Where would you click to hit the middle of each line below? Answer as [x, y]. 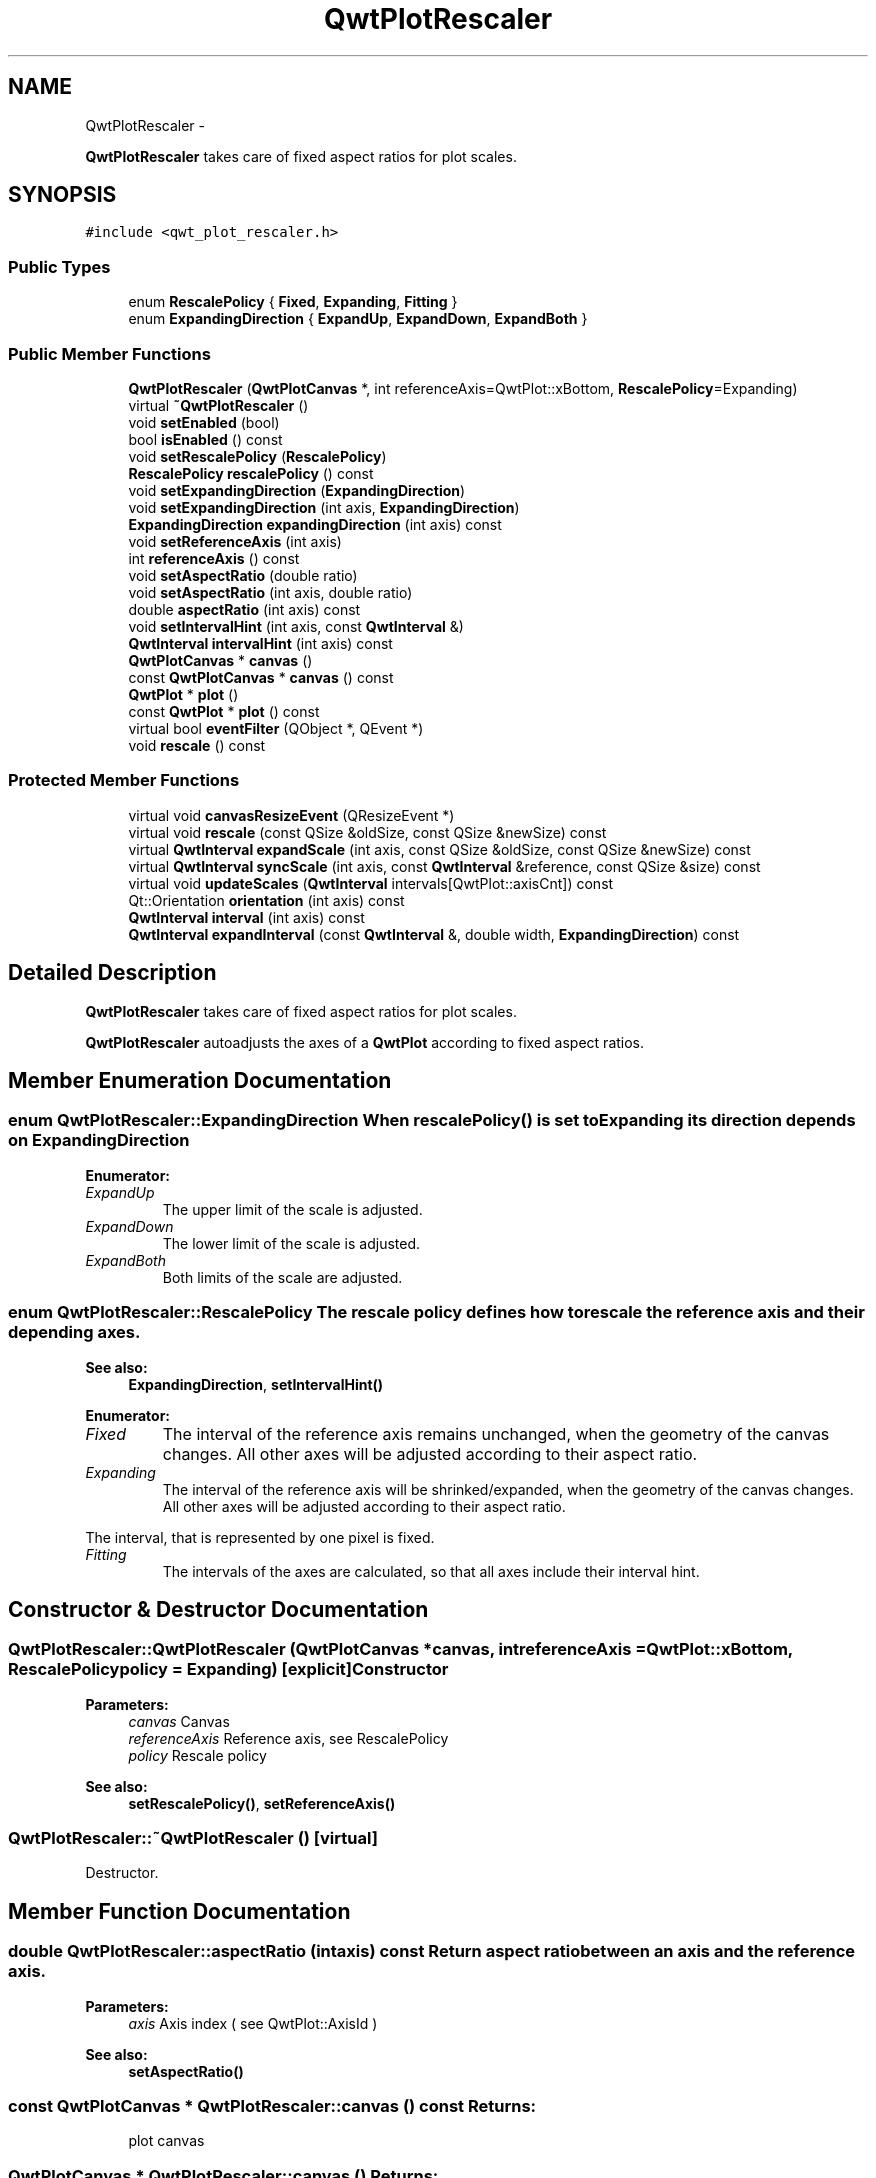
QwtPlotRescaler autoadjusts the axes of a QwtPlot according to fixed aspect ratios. [365, 1042]
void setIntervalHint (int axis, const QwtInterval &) [296, 626]
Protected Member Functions [124, 780]
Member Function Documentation [179, 1911]
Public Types [59, 266]
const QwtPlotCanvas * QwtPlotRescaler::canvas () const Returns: [272, 2106]
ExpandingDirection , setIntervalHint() [256, 1384]
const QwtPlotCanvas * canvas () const [261, 677]
